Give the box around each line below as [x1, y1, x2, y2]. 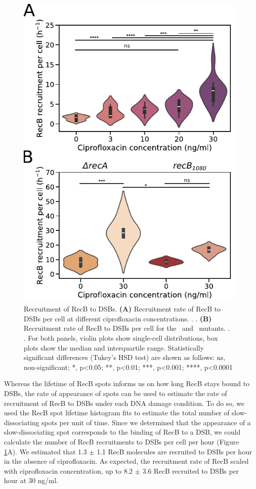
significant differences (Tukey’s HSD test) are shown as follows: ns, [24, 352, 226, 362]
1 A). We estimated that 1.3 [4, 446, 87, 456]
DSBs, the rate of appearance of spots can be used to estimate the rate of [4, 388, 227, 398]
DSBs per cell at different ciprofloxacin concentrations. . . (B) [24, 313, 212, 323]
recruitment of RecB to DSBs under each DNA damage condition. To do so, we [4, 398, 245, 408]
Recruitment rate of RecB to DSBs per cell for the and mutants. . [24, 323, 230, 333]
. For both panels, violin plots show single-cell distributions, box [24, 333, 218, 343]
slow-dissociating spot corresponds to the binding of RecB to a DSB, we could [4, 427, 241, 437]
